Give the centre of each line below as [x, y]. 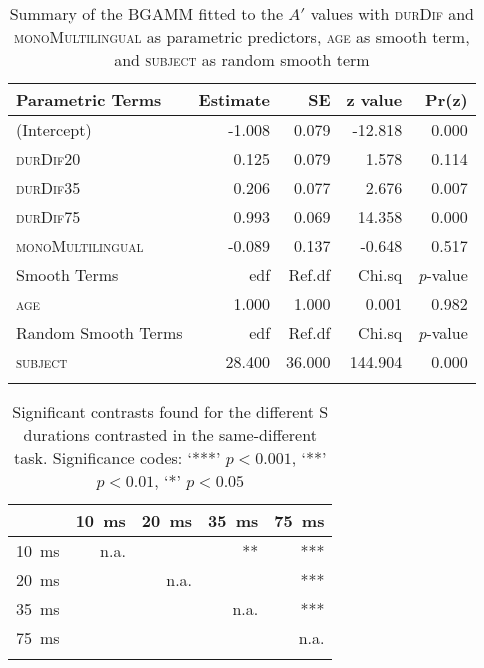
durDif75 [48, 216]
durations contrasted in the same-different [170, 434]
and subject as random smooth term [242, 59]
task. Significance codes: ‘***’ [117, 457]
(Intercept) [54, 129]
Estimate [234, 99]
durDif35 [48, 187]
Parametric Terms [89, 99]
